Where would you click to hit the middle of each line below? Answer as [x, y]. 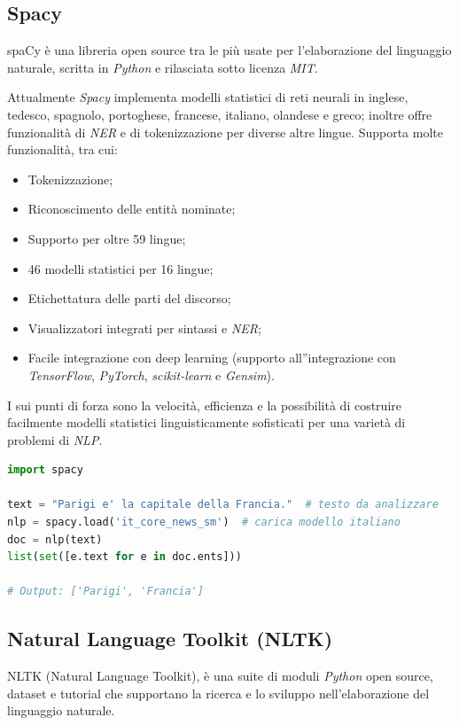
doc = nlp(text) [55, 539]
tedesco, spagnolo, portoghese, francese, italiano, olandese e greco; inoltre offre [220, 114]
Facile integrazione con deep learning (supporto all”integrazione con [212, 358]
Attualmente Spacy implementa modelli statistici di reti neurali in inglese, [208, 97]
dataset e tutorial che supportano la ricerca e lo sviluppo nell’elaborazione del [218, 693]
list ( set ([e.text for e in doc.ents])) [124, 557]
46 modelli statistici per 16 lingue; [121, 268]
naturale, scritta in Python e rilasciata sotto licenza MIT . [163, 67]
